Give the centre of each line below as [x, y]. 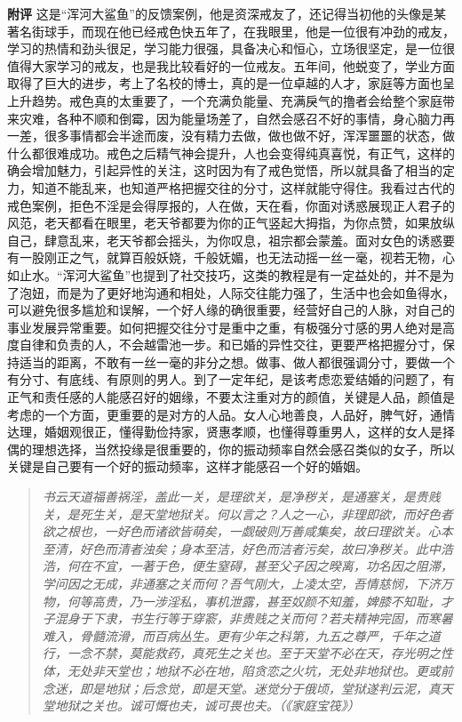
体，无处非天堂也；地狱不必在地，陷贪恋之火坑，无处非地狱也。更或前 [247, 670]
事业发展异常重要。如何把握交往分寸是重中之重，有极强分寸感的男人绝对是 [225, 327]
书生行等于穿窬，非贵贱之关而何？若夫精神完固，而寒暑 [291, 618]
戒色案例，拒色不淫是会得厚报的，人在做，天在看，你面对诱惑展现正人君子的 [231, 205]
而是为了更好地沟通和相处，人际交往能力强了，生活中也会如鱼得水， [255, 292]
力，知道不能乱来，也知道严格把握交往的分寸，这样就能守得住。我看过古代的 [231, 187]
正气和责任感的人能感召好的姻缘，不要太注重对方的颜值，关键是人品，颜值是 [231, 397]
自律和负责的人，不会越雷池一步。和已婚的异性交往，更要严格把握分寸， [231, 345]
